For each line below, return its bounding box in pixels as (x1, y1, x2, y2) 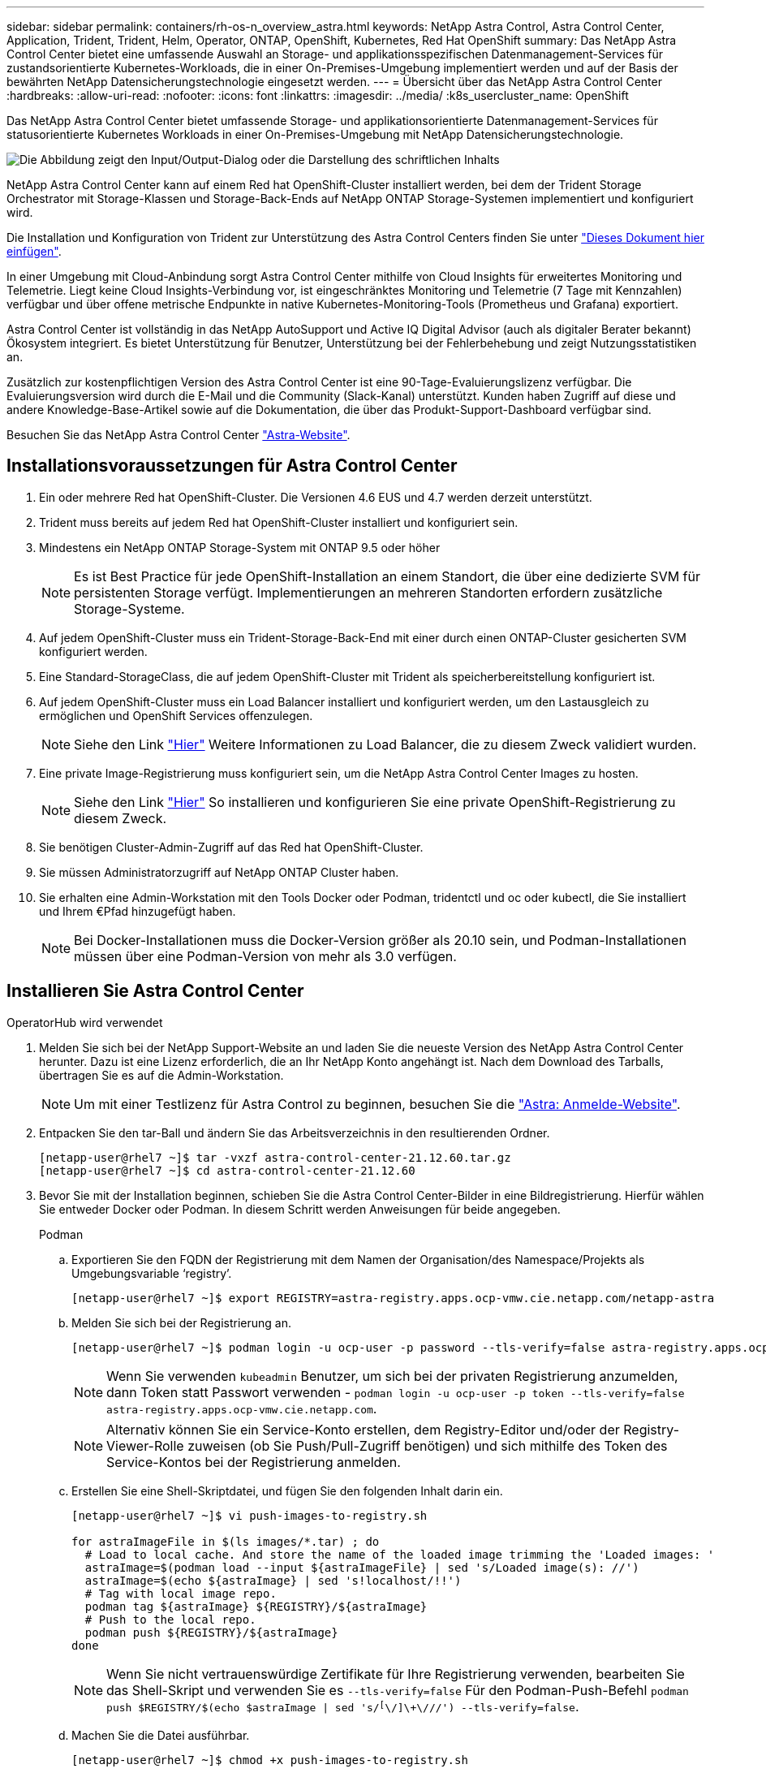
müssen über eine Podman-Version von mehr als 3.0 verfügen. (74, 947, 457, 964)
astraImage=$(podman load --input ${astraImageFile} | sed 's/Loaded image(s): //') (84, 1560, 639, 1574)
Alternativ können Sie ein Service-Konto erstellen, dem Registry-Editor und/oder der (106, 1421, 620, 1438)
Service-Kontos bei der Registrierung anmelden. (106, 1453, 401, 1470)
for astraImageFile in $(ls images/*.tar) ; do (71, 1534, 380, 1548)
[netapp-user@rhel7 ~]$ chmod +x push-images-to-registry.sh (71, 1753, 468, 1767)
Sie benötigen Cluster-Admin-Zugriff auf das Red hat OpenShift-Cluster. (39, 839, 424, 854)
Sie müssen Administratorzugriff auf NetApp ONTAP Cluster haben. (39, 865, 399, 879)
